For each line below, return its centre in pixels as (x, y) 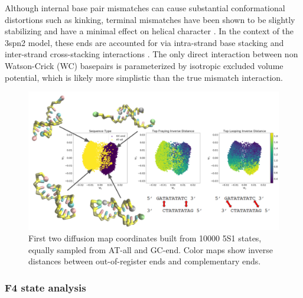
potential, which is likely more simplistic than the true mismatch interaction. (144, 77)
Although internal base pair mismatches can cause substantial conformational (145, 8)
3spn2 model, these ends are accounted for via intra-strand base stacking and (144, 42)
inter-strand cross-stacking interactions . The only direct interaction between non (151, 54)
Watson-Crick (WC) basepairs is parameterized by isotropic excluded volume (144, 65)
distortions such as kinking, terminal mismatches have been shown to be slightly (150, 19)
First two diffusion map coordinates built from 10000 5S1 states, (145, 238)
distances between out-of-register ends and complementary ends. (145, 261)
